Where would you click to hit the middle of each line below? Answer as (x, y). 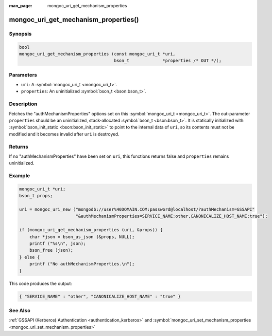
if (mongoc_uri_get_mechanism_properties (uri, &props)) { (91, 230)
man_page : (21, 6)
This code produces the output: (41, 283)
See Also (20, 310)
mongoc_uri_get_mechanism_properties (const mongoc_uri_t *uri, (97, 54)
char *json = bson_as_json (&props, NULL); (82, 237)
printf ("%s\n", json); (58, 243)
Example (19, 176)
